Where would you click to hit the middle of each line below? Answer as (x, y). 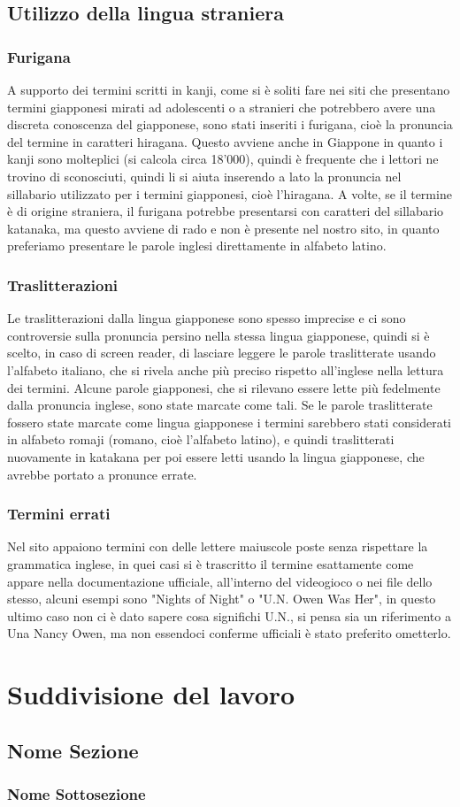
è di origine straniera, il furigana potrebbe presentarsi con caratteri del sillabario (226, 211)
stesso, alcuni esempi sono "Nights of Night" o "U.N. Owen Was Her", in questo (222, 599)
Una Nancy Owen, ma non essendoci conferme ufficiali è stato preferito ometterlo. (229, 633)
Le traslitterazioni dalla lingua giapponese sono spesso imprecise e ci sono (207, 318)
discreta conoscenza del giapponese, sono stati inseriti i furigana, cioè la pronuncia (230, 124)
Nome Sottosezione (77, 793)
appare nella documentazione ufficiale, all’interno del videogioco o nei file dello (220, 581)
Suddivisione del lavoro (151, 694)
